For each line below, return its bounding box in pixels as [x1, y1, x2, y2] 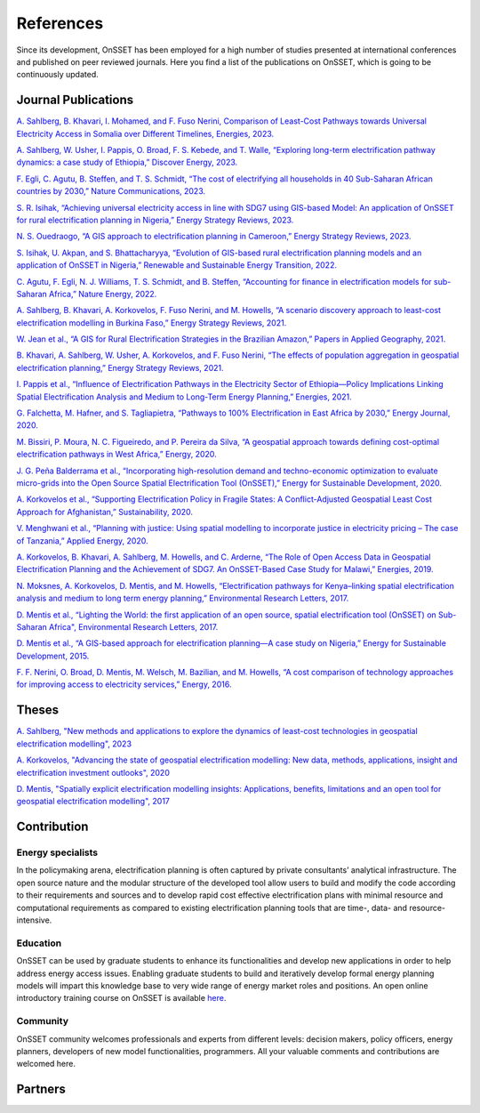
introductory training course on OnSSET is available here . [16, 993, 227, 1004]
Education [16, 937, 62, 949]
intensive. [16, 915, 52, 925]
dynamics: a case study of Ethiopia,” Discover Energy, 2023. [16, 157, 238, 168]
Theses [16, 703, 60, 718]
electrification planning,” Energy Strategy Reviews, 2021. [16, 362, 224, 373]
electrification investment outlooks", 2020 [16, 767, 171, 778]
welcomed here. [16, 1059, 76, 1069]
